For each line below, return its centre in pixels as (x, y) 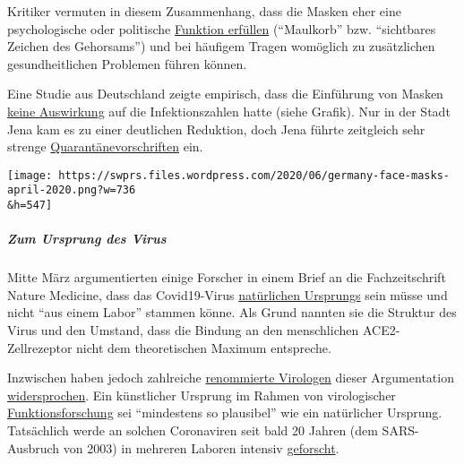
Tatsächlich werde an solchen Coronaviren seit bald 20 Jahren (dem (193, 430)
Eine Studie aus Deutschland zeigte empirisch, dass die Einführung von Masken (225, 94)
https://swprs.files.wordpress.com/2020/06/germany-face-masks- (254, 175)
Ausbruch (34, 447)
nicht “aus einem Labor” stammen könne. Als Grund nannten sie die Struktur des (232, 312)
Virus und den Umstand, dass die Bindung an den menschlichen (183, 330)
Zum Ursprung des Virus (87, 239)
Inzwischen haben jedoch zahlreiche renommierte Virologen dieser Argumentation (231, 378)
